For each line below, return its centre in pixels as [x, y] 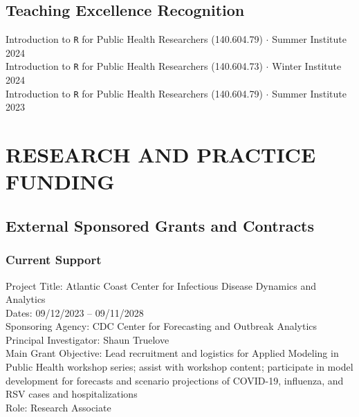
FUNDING [60, 182]
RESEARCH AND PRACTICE [161, 155]
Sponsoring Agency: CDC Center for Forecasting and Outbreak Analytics [162, 326]
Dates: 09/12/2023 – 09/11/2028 [75, 312]
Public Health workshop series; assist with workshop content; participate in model [179, 367]
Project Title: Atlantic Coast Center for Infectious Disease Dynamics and [161, 285]
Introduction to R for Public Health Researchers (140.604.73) [134, 66]
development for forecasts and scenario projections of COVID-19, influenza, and [175, 380]
